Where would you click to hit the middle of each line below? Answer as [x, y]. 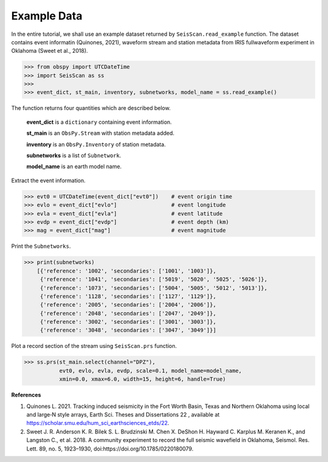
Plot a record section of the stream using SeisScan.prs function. [94, 346]
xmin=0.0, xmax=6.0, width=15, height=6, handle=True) [142, 379]
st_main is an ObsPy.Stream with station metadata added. [101, 133]
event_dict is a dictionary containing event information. [99, 122]
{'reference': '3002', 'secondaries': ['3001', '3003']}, [128, 322]
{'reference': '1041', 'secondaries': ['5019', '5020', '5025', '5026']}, [154, 280]
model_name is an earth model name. [74, 166]
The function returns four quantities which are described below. [91, 108]
